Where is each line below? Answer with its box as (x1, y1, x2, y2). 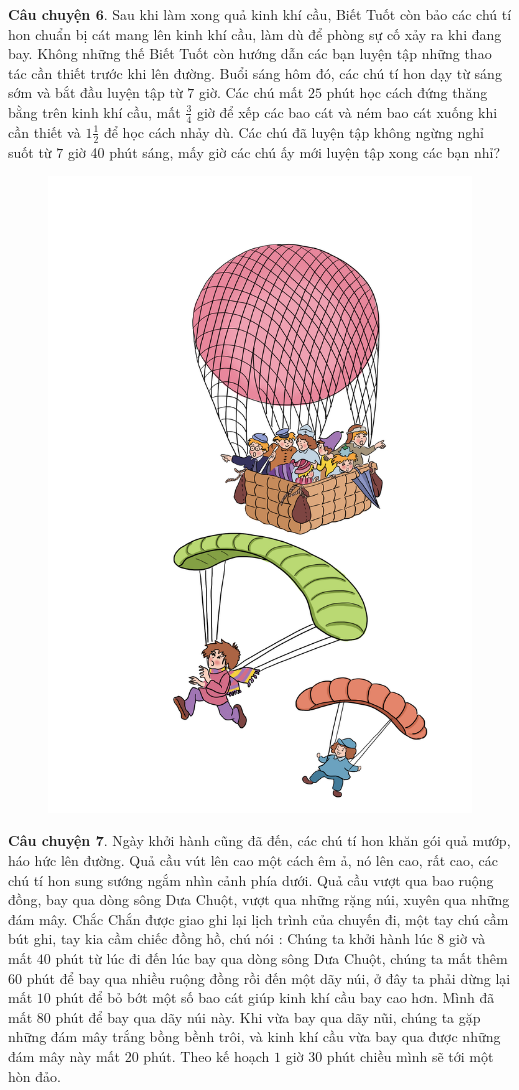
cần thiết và (8, 121, 81, 142)
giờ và (449, 928, 486, 949)
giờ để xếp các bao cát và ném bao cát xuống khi (196, 101, 498, 122)
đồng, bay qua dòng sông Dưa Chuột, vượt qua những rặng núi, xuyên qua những (8, 889, 510, 910)
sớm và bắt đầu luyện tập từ (8, 82, 183, 103)
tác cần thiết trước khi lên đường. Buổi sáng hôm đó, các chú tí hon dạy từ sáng (8, 62, 502, 83)
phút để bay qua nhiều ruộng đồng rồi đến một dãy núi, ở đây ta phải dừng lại (26, 967, 511, 988)
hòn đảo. (8, 1065, 61, 1086)
